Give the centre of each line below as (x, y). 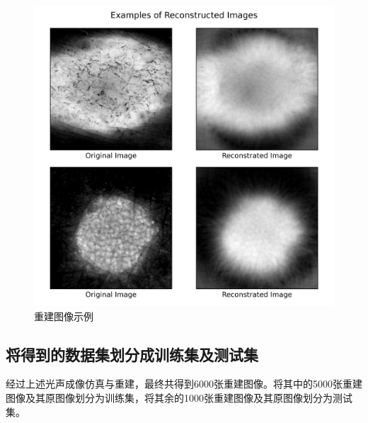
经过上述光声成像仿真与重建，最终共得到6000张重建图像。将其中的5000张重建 (184, 384)
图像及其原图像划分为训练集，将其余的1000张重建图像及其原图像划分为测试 (179, 397)
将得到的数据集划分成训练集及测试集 (132, 354)
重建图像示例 (64, 316)
